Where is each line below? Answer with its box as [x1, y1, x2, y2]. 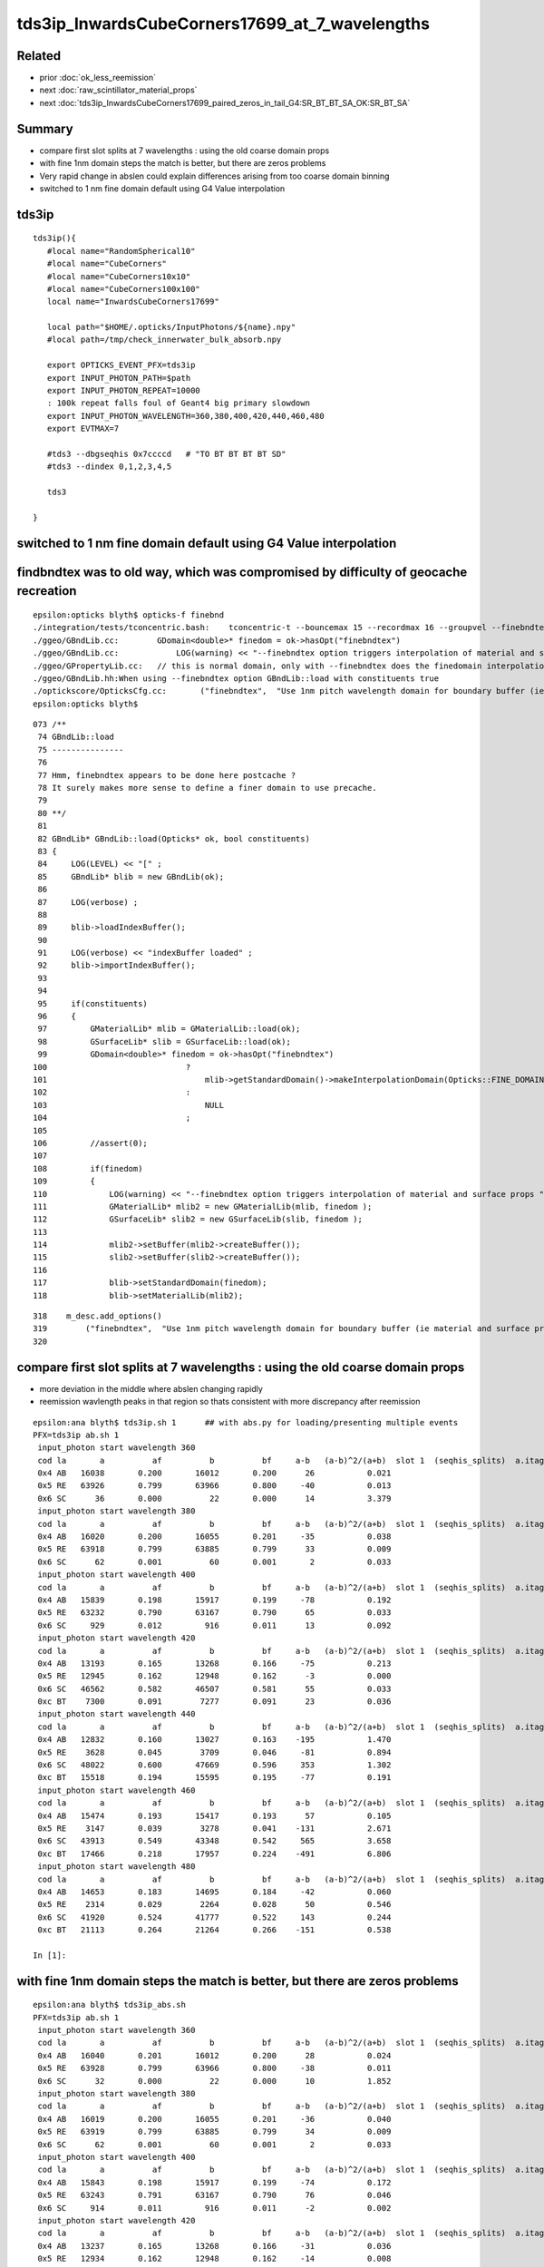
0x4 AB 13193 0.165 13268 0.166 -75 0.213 [37, 1658, 392, 1669]
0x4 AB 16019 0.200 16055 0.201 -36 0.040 [37, 2114, 392, 2124]
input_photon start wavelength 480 [37, 1862, 196, 1872]
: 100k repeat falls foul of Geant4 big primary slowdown [46, 398, 310, 408]
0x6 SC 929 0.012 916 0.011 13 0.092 [37, 1620, 392, 1630]
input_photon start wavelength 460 [37, 1785, 196, 1795]
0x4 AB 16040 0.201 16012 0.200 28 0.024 [37, 2050, 392, 2060]
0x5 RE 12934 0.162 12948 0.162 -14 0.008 [37, 2253, 392, 2264]
